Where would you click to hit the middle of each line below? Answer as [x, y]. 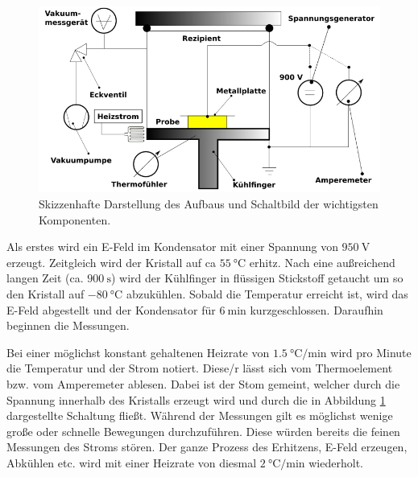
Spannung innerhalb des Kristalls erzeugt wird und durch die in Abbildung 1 [196, 399]
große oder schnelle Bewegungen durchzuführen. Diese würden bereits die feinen [203, 431]
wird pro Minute [371, 352]
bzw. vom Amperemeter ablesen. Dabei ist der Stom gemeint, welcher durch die [203, 383]
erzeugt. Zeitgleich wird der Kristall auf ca [112, 262]
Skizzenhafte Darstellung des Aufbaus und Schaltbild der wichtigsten [209, 204]
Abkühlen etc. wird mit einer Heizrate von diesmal [132, 462]
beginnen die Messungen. [68, 325]
